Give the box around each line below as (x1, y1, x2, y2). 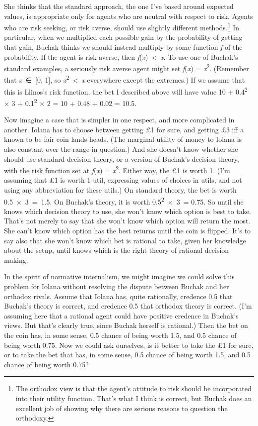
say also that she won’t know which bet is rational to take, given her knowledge (4, 235, 246, 245)
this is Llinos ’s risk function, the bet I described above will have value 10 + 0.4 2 (4, 85, 248, 97)
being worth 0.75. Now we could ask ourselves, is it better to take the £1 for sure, (4, 339, 254, 350)
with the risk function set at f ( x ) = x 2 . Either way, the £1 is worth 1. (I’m (4, 164, 230, 175)
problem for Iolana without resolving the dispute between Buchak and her (4, 281, 229, 292)
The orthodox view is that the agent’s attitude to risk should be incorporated (15, 383, 252, 394)
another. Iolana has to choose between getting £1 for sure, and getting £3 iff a (4, 124, 244, 134)
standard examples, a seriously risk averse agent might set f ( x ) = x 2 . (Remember (4, 62, 249, 73)
